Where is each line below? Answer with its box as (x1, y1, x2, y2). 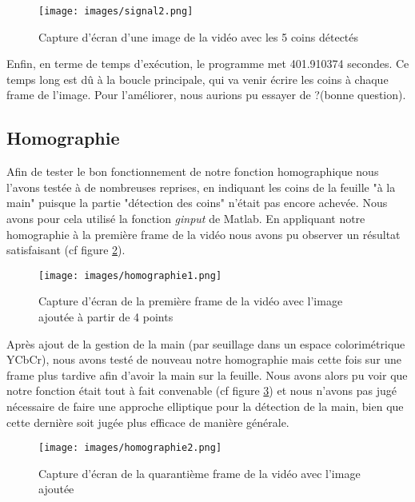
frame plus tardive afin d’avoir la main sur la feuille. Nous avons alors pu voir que (6, 366, 408, 383)
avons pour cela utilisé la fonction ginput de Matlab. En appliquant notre (6, 210, 365, 227)
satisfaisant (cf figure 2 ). (6, 241, 126, 258)
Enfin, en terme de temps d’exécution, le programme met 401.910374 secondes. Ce (6, 55, 409, 72)
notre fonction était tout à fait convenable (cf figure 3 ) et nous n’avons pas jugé (6, 382, 397, 399)
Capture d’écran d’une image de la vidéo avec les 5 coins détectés (38, 28, 359, 45)
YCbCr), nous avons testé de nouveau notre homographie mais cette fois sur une (6, 351, 402, 368)
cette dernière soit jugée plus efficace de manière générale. (6, 413, 289, 430)
